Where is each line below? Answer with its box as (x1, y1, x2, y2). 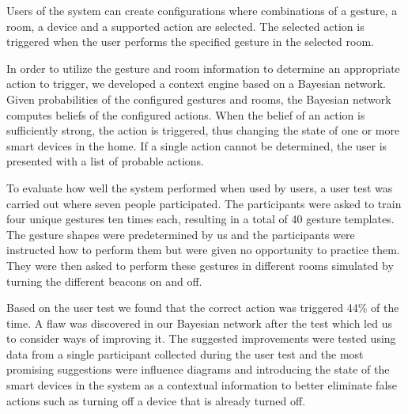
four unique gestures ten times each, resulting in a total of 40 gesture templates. (6, 211, 395, 227)
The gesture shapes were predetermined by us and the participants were (6, 226, 355, 242)
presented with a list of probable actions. (6, 153, 204, 169)
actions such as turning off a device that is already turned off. (6, 392, 306, 408)
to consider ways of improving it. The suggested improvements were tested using (6, 330, 396, 347)
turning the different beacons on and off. (6, 272, 202, 289)
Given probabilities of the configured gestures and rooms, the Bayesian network (6, 90, 391, 107)
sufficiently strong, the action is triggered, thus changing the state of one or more (6, 122, 400, 139)
